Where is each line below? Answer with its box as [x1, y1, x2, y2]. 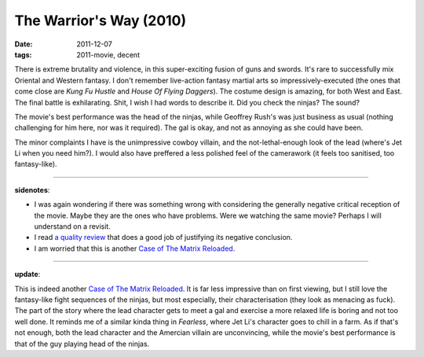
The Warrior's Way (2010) [14, 12, 187, 29]
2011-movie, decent [76, 50, 141, 59]
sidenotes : [14, 185, 50, 194]
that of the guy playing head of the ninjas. [14, 339, 150, 348]
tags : [14, 50, 32, 59]
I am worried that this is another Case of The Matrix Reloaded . [34, 244, 236, 253]
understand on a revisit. [34, 222, 111, 231]
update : [14, 270, 41, 279]
